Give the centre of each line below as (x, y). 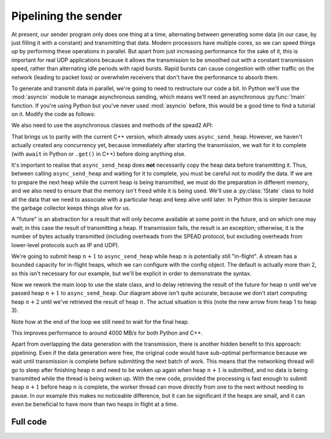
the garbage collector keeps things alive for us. (71, 208)
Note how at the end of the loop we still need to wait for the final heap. (100, 321)
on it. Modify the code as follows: (53, 114)
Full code (29, 422)
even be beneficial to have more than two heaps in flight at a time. (95, 404)
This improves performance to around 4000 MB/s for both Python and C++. (107, 333)
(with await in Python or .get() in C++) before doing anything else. (99, 154)
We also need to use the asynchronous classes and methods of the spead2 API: (112, 125)
